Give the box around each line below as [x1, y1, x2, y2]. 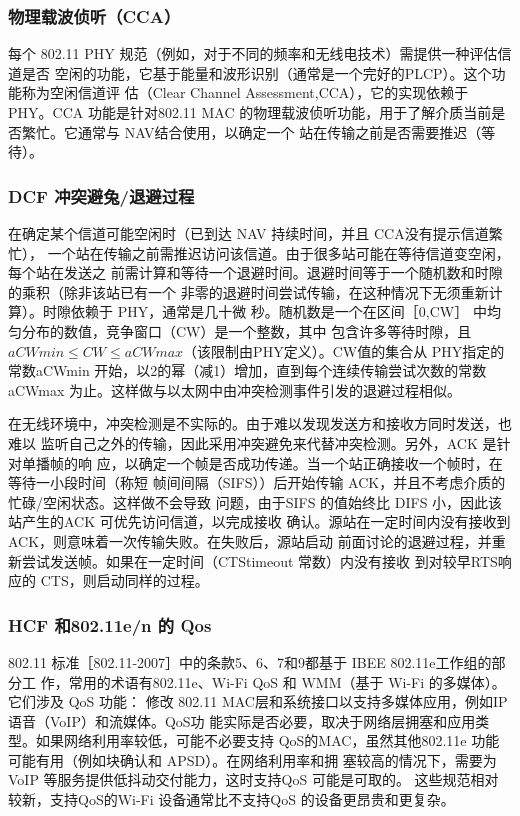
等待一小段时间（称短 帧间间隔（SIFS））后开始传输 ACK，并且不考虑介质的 [8, 472, 506, 493]
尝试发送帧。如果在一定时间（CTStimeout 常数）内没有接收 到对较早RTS [21, 550, 498, 571]
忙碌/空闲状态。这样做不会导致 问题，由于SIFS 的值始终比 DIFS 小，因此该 [8, 491, 503, 512]
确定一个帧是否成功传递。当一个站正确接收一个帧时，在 [138, 452, 503, 473]
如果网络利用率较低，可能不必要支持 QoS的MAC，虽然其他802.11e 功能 [35, 730, 500, 751]
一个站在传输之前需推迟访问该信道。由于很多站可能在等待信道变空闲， [47, 242, 510, 263]
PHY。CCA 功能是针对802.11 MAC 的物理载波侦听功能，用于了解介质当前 [8, 102, 492, 122]
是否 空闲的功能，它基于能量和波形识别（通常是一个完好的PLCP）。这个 [21, 62, 492, 83]
